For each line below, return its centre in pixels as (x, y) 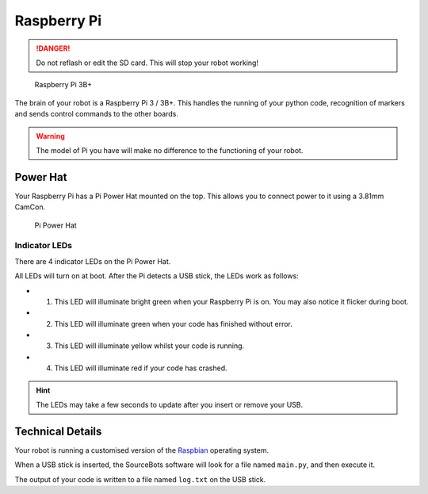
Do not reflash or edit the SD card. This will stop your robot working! (147, 63)
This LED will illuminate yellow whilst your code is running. (149, 346)
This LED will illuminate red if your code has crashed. (141, 368)
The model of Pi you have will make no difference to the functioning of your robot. (170, 150)
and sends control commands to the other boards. (96, 114)
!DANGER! (53, 48)
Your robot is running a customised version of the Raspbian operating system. (142, 450)
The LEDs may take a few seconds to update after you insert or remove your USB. (170, 405)
